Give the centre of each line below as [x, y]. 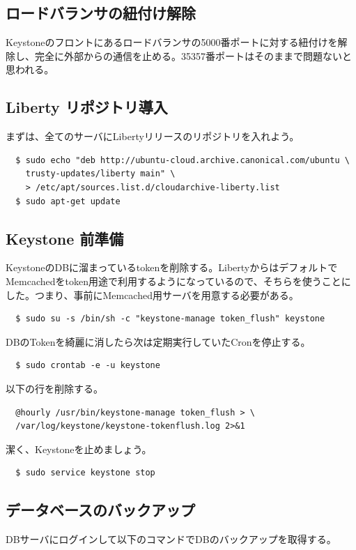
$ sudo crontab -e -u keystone [88, 366]
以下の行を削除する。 [54, 388]
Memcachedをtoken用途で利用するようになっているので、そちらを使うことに [178, 281]
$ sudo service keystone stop [85, 473]
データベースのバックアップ [100, 510]
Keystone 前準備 [65, 238]
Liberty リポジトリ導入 [87, 107]
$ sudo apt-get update [68, 201]
